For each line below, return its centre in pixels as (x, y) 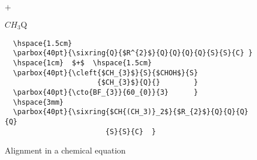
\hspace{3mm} (38, 102)
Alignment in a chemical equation (65, 150)
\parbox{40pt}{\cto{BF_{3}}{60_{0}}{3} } (106, 92)
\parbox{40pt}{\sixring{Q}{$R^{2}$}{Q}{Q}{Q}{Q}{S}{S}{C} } (133, 53)
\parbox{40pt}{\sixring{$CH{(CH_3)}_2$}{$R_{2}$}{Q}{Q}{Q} (131, 112)
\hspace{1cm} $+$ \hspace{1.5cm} (82, 63)
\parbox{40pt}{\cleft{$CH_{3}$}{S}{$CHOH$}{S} (106, 73)
